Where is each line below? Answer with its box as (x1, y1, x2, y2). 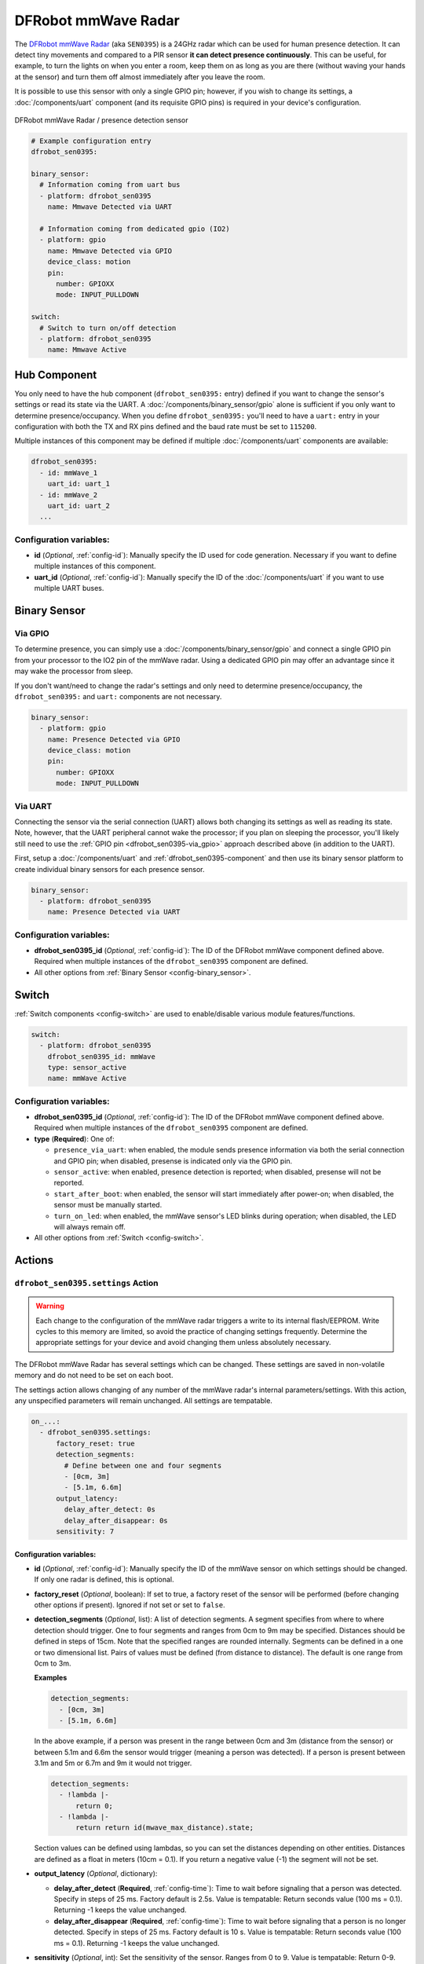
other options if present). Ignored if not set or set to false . (34, 1600, 225, 1610)
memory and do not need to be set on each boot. (14, 1371, 174, 1380)
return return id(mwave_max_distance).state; (75, 1823, 254, 1832)
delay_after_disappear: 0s (64, 1516, 168, 1525)
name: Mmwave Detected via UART (47, 203, 173, 211)
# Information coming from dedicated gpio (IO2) (39, 225, 231, 233)
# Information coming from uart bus (39, 181, 181, 189)
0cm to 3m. (34, 1658, 71, 1669)
